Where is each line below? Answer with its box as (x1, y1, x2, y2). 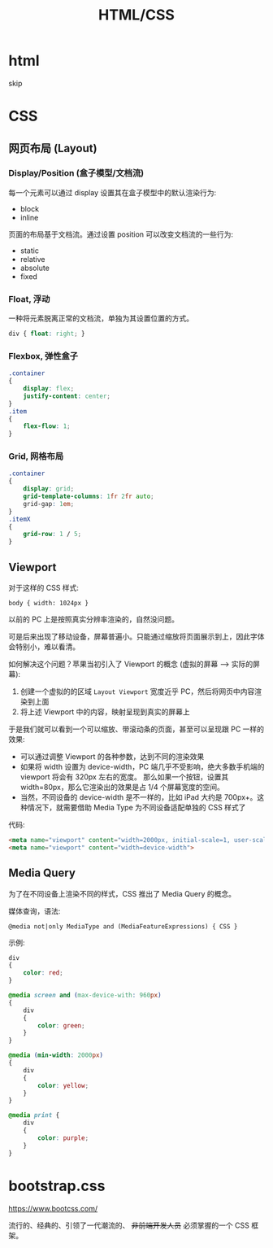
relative (19, 254, 45, 264)
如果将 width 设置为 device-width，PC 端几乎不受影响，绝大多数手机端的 (19, 762, 265, 772)
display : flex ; (23, 385, 75, 393)
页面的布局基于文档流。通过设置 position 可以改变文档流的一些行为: (8, 229, 234, 239)
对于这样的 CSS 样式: (8, 583, 80, 593)
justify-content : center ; (23, 392, 111, 400)
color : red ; (23, 969, 63, 977)
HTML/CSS (98, 6, 175, 24)
